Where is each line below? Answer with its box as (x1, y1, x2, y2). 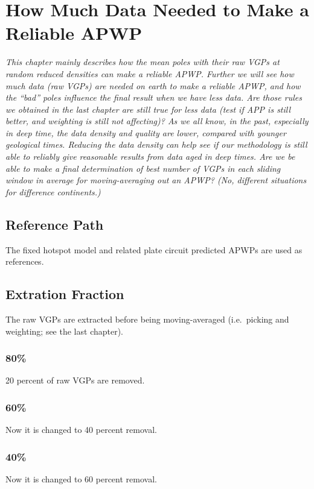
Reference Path (5, 215, 104, 233)
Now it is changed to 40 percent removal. (5, 423, 157, 436)
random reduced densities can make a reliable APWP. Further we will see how (5, 67, 294, 80)
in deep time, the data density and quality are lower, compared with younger (5, 126, 286, 139)
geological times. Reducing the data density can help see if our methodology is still (5, 138, 307, 151)
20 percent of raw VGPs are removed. (5, 374, 145, 386)
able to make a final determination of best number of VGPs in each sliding (5, 162, 281, 174)
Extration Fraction (5, 285, 124, 303)
